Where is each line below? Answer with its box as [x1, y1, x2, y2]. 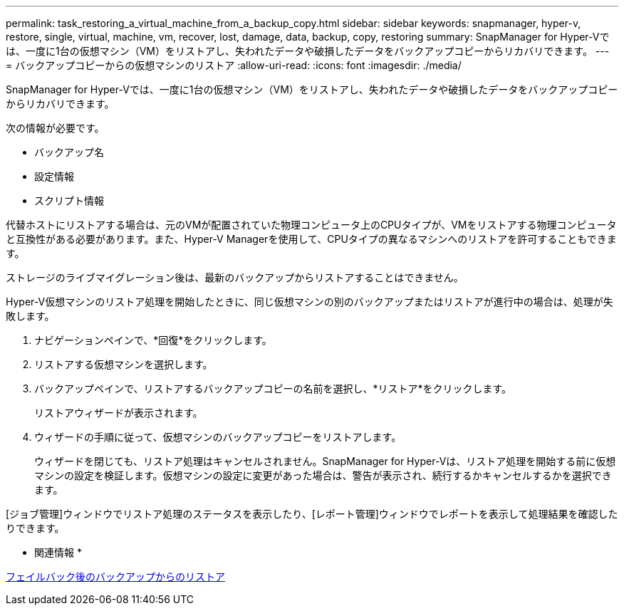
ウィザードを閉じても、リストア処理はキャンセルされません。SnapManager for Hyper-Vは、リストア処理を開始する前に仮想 [34, 455, 616, 467]
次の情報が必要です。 [6, 122, 105, 134]
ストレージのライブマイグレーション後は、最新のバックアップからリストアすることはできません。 [6, 271, 464, 283]
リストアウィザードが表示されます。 [34, 407, 203, 419]
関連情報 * [34, 546, 82, 558]
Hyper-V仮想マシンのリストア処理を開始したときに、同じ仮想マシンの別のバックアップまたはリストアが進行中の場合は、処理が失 [6, 296, 613, 308]
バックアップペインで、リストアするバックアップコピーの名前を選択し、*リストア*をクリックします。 [34, 382, 512, 395]
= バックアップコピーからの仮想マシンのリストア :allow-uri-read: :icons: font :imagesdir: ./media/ [6, 59, 462, 71]
